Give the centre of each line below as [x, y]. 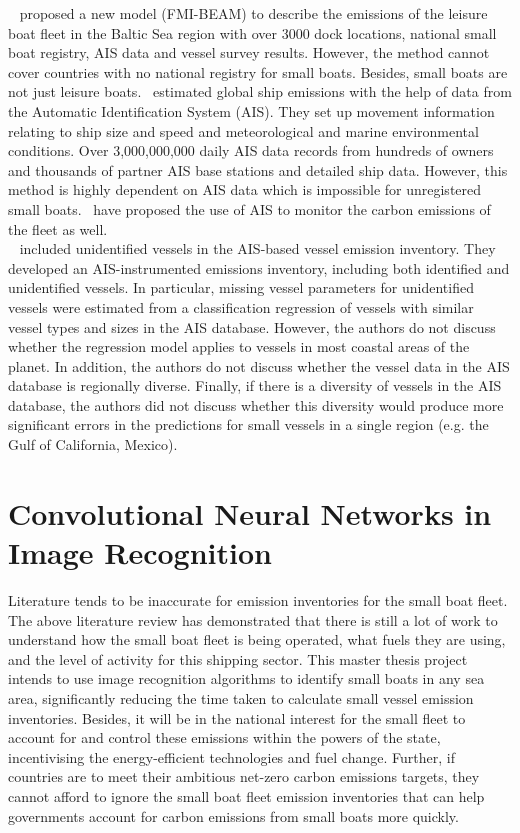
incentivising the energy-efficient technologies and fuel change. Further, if [231, 756]
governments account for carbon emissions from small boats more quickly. [233, 815]
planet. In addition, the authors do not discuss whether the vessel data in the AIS [259, 365]
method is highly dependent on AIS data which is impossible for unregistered [245, 189]
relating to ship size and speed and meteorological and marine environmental [243, 130]
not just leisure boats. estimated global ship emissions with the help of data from [260, 91]
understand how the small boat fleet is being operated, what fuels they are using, [257, 639]
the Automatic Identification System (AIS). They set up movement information [251, 110]
